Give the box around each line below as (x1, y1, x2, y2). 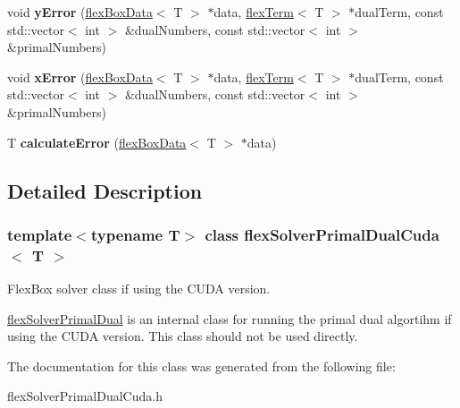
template (7, 223, 72, 245)
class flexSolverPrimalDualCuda (205, 223, 439, 245)
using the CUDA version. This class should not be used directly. (7, 327, 358, 345)
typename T (90, 223, 180, 245)
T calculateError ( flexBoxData (7, 132, 187, 151)
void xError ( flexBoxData (7, 67, 153, 86)
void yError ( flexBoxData (7, 3, 153, 21)
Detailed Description (7, 176, 203, 204)
